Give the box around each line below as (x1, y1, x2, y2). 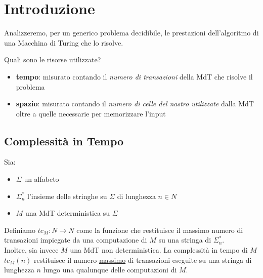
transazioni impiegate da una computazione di (4, 234, 147, 245)
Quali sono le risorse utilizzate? (4, 54, 101, 65)
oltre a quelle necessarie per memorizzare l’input (16, 108, 166, 118)
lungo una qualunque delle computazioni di (43, 264, 177, 275)
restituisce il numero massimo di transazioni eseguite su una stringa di (33, 254, 252, 265)
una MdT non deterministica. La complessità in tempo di (70, 245, 248, 255)
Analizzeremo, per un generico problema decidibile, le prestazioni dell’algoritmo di (4, 27, 259, 38)
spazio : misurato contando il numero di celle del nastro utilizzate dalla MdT (16, 98, 254, 109)
